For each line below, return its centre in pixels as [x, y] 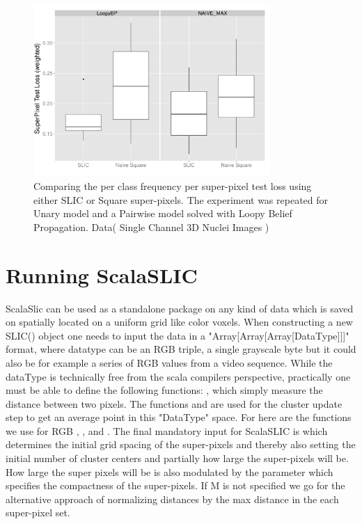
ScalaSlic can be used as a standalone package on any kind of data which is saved [180, 308]
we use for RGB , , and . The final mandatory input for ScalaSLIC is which [167, 430]
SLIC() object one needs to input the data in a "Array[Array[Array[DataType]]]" [178, 335]
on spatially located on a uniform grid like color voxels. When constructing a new [179, 322]
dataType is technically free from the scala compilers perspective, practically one [178, 376]
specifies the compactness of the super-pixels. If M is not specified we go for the [175, 485]
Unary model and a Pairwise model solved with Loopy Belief [163, 213]
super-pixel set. [38, 513]
